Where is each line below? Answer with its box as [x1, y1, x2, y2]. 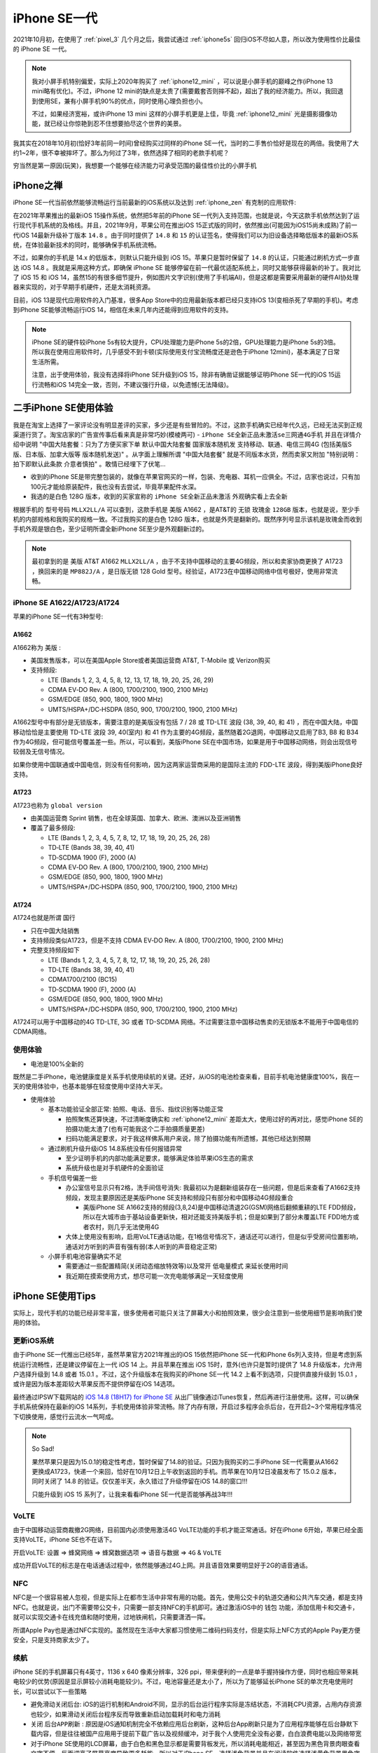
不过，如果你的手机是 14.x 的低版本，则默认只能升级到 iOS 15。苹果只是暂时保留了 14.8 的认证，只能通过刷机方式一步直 [13, 253, 360, 262]
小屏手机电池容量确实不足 [48, 1252, 122, 1260]
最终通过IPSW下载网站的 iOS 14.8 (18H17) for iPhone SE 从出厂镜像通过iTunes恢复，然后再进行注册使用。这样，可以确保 [13, 1393, 360, 1401]
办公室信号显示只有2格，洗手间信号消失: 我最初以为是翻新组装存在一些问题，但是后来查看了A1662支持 [65, 1184, 360, 1192]
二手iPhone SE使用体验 [13, 402, 113, 414]
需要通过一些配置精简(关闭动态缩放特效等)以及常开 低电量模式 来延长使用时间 [65, 1262, 288, 1271]
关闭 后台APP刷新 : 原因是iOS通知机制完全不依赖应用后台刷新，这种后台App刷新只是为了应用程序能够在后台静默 [30, 1719, 353, 1728]
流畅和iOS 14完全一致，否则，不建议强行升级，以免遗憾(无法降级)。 [37, 380, 232, 388]
